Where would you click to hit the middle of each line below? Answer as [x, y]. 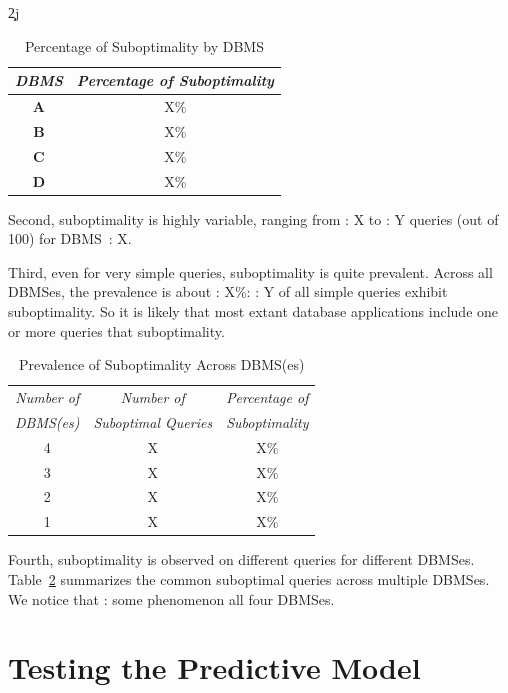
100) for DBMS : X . [70, 238]
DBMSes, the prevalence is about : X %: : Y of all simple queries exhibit [228, 291]
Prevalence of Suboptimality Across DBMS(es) [161, 364]
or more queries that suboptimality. [116, 330]
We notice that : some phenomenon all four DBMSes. [171, 598]
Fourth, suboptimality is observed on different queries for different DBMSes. [241, 559]
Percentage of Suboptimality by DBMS [144, 45]
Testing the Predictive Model [214, 667]
